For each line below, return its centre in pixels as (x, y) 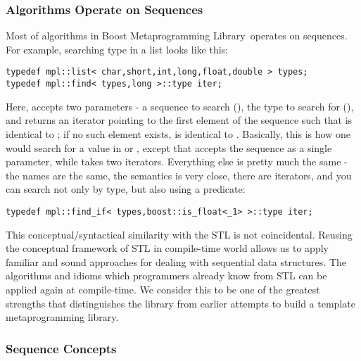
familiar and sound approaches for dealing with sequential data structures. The (176, 261)
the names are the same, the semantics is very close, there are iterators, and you (179, 175)
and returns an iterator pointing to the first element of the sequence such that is (179, 120)
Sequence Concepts (61, 348)
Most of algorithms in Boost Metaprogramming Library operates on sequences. (177, 36)
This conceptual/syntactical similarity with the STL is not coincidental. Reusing (179, 234)
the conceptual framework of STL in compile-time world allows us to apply (167, 248)
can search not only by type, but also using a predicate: (126, 189)
